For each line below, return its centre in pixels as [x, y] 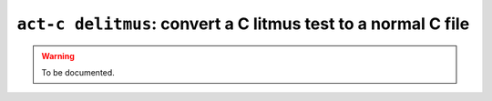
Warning [58, 56]
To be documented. [78, 72]
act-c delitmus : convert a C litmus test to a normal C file [243, 24]
